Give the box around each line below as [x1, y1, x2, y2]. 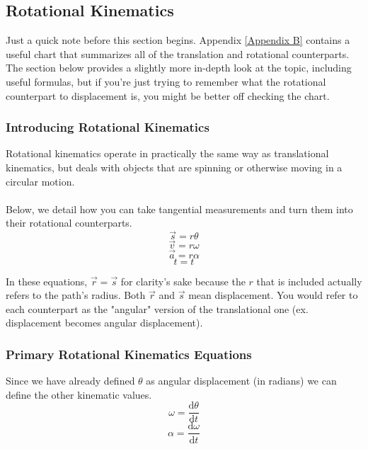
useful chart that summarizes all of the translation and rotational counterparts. [6, 46, 350, 61]
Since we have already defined [6, 373, 135, 388]
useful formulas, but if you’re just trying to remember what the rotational [6, 74, 326, 89]
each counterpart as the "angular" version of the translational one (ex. [6, 301, 309, 316]
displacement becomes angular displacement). [6, 315, 203, 330]
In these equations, [6, 273, 88, 288]
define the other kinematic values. [6, 387, 152, 402]
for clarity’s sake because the [120, 273, 246, 288]
